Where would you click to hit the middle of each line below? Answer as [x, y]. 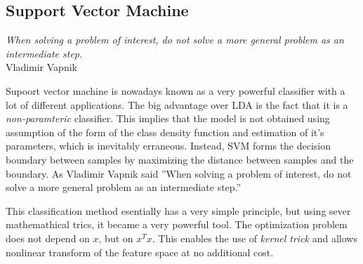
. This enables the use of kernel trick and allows [255, 238]
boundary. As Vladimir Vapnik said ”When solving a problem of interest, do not [179, 173]
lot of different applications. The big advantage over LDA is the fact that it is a [177, 104]
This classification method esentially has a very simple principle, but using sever [178, 210]
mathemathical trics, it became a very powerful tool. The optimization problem [177, 224]
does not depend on [48, 238]
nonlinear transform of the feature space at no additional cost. [140, 252]
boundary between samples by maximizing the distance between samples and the [180, 159]
